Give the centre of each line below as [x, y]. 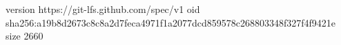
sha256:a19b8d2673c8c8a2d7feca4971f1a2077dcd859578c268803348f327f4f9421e [171, 22]
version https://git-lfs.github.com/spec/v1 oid [103, 9]
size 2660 [25, 36]
